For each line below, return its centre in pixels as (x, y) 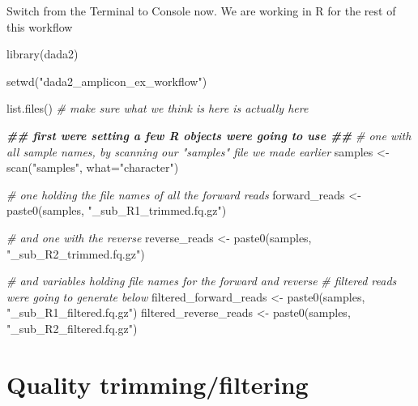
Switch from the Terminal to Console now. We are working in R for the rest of (201, 11)
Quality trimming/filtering (158, 384)
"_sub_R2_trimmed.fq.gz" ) (76, 253)
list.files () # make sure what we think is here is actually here (158, 108)
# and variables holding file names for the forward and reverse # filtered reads (202, 281)
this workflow (40, 26)
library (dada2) (43, 54)
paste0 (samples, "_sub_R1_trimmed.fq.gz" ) (117, 210)
